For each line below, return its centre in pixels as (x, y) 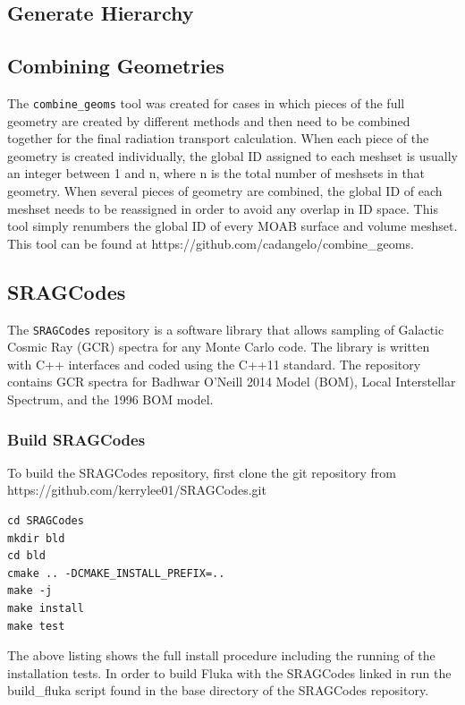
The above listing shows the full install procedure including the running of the (221, 655)
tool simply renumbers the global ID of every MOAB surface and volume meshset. (232, 226)
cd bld (26, 556)
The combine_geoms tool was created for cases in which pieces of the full (206, 102)
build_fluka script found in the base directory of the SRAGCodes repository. (218, 690)
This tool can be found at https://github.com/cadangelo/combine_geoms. (211, 243)
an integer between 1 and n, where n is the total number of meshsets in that (216, 173)
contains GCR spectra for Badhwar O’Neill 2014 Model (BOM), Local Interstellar (232, 382)
